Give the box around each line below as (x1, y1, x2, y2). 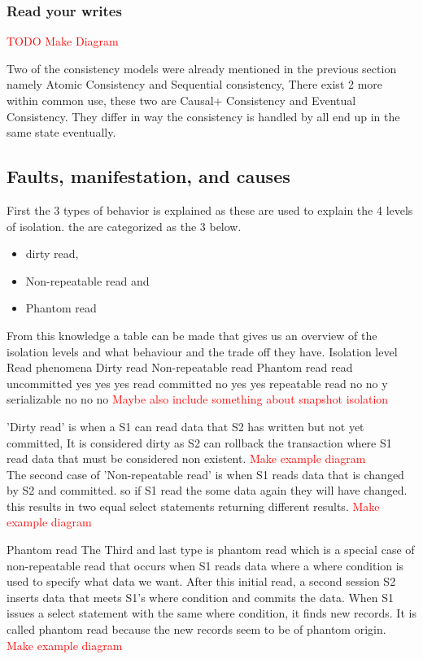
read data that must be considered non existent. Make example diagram (7, 450, 366, 467)
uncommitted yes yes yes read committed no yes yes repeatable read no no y (7, 374, 388, 391)
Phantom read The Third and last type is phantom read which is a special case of (7, 541, 415, 558)
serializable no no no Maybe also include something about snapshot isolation (7, 391, 389, 408)
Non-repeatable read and (25, 272, 150, 289)
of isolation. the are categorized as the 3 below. (7, 217, 242, 234)
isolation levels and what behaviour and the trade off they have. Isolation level (7, 343, 398, 360)
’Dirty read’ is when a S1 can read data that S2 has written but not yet (7, 417, 364, 434)
